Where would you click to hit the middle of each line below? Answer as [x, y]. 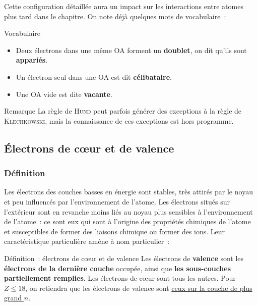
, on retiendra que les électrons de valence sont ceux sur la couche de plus [139, 288]
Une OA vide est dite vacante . [64, 94]
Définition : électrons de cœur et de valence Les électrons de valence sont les [124, 258]
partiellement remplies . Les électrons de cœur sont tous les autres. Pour [120, 278]
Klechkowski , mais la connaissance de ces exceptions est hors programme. [119, 120]
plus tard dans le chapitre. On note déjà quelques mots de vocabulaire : [115, 16]
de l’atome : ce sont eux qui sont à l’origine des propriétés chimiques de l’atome [127, 221]
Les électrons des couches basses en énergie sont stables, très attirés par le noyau [128, 192]
